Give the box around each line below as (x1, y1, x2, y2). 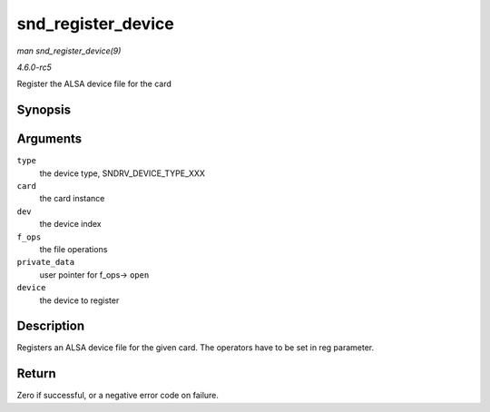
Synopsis (16, 103, 72, 118)
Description (16, 319, 85, 334)
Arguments (16, 132, 83, 147)
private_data (16, 257, 75, 268)
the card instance (39, 193, 105, 204)
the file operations (39, 243, 108, 254)
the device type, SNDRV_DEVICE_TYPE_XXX (39, 168, 206, 179)
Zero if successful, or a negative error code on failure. (16, 390, 220, 401)
